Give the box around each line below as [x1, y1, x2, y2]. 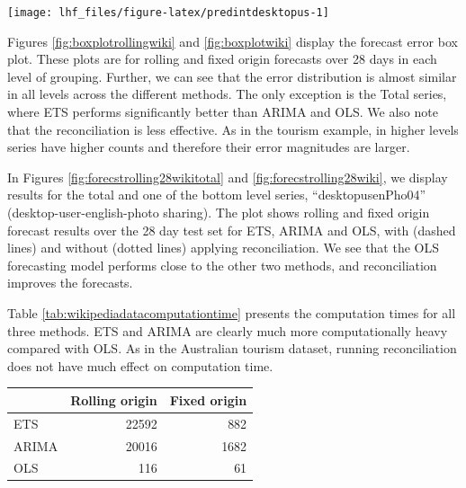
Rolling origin [70, 390, 157, 409]
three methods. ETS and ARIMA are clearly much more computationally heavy [7, 321, 448, 340]
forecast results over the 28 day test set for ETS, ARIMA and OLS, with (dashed [7, 220, 456, 239]
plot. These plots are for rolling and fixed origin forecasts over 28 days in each [7, 49, 437, 68]
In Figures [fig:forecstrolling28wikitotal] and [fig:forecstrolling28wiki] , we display [7, 167, 448, 186]
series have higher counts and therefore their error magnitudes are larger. [7, 138, 410, 156]
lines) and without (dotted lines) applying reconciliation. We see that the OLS [7, 238, 440, 257]
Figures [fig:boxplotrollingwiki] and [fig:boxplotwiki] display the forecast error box [7, 31, 458, 50]
